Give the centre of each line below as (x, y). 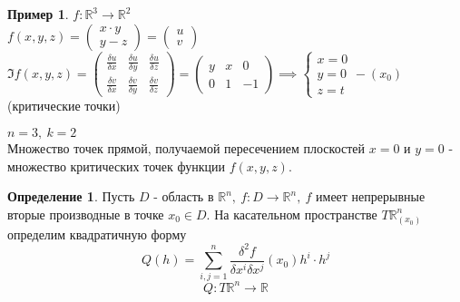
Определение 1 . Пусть (71, 196)
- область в (184, 196)
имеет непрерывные (371, 196)
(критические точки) (64, 106)
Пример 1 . (38, 14)
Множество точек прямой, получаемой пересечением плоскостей (186, 148)
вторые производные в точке (86, 214)
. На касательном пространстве (292, 214)
